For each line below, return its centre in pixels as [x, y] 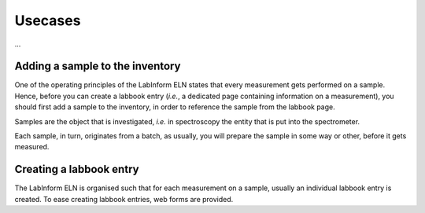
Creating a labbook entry [77, 169]
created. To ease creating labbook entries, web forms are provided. [124, 199]
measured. [32, 147]
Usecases [48, 20]
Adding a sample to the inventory [98, 66]
